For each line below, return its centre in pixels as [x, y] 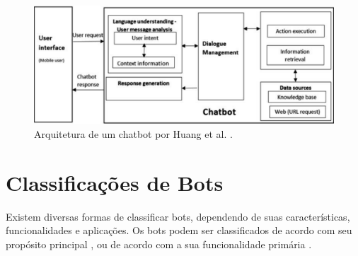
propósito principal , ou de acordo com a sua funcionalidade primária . [159, 244]
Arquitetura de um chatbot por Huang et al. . [133, 133]
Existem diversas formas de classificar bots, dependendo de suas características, [178, 216]
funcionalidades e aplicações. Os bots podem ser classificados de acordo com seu [179, 230]
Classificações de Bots [115, 182]
